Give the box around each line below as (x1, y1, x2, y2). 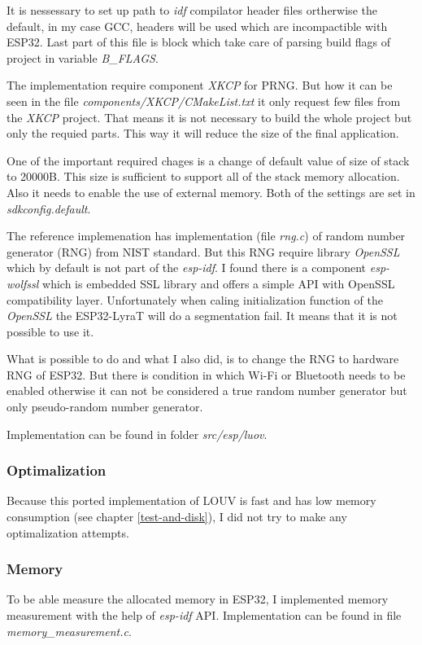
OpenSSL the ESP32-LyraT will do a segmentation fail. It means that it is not (7, 307, 398, 324)
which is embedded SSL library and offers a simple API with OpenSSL (42, 274, 395, 292)
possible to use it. (7, 322, 94, 340)
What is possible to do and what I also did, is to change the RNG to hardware (7, 350, 399, 367)
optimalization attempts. (7, 524, 129, 541)
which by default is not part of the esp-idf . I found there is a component (7, 259, 367, 276)
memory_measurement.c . (7, 622, 132, 639)
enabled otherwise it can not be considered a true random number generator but (7, 382, 407, 399)
